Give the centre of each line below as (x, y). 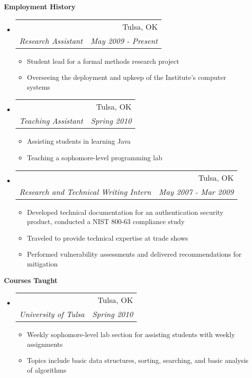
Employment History (40, 6)
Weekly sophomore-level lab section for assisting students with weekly (131, 334)
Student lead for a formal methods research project (103, 61)
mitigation (42, 263)
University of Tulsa (52, 314)
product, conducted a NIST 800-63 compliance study (106, 221)
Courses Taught (31, 280)
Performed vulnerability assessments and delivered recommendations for (134, 254)
